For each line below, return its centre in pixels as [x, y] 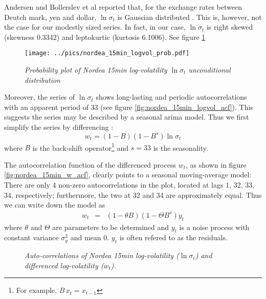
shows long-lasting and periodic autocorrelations [171, 97]
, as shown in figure [216, 164]
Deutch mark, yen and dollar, [50, 17]
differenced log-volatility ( [64, 265]
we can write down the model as [55, 205]
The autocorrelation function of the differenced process [90, 164]
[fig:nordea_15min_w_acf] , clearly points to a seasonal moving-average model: [128, 175]
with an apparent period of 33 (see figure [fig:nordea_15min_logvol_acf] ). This [129, 107]
